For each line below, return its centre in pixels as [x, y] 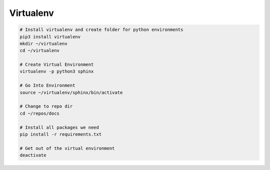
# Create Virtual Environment [57, 65]
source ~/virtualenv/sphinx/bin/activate [71, 92]
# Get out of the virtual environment [67, 148]
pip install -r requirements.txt [61, 134]
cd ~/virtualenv [40, 51]
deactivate [33, 155]
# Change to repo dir [46, 106]
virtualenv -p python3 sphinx [57, 72]
